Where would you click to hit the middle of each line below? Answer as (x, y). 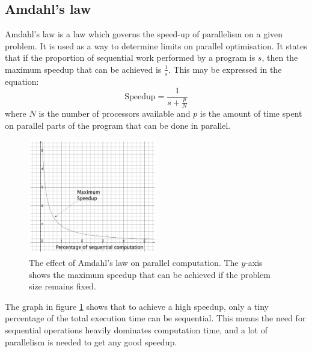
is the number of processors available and (115, 113)
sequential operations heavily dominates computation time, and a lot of (136, 330)
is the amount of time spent (251, 113)
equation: (22, 81)
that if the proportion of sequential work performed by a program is (130, 57)
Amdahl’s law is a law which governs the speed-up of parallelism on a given (144, 34)
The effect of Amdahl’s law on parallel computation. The (134, 263)
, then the (280, 57)
